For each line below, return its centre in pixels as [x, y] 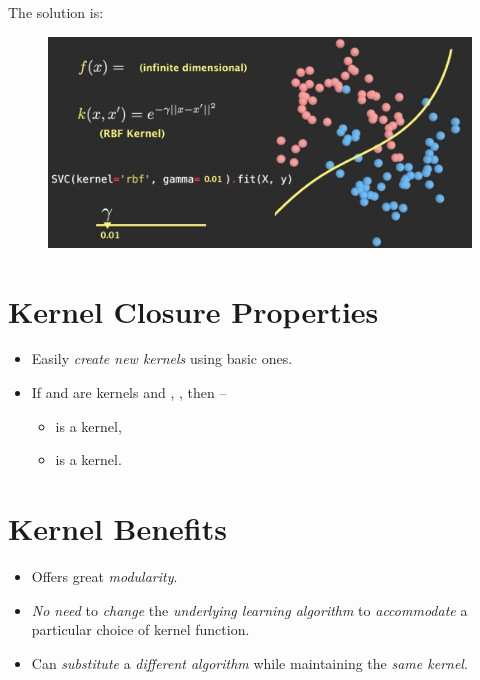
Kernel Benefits [117, 528]
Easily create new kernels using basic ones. [162, 358]
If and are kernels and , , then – [129, 392]
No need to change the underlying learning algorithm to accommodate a [249, 609]
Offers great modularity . [104, 575]
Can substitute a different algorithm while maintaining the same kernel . [249, 662]
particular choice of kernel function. [140, 629]
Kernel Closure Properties [193, 310]
